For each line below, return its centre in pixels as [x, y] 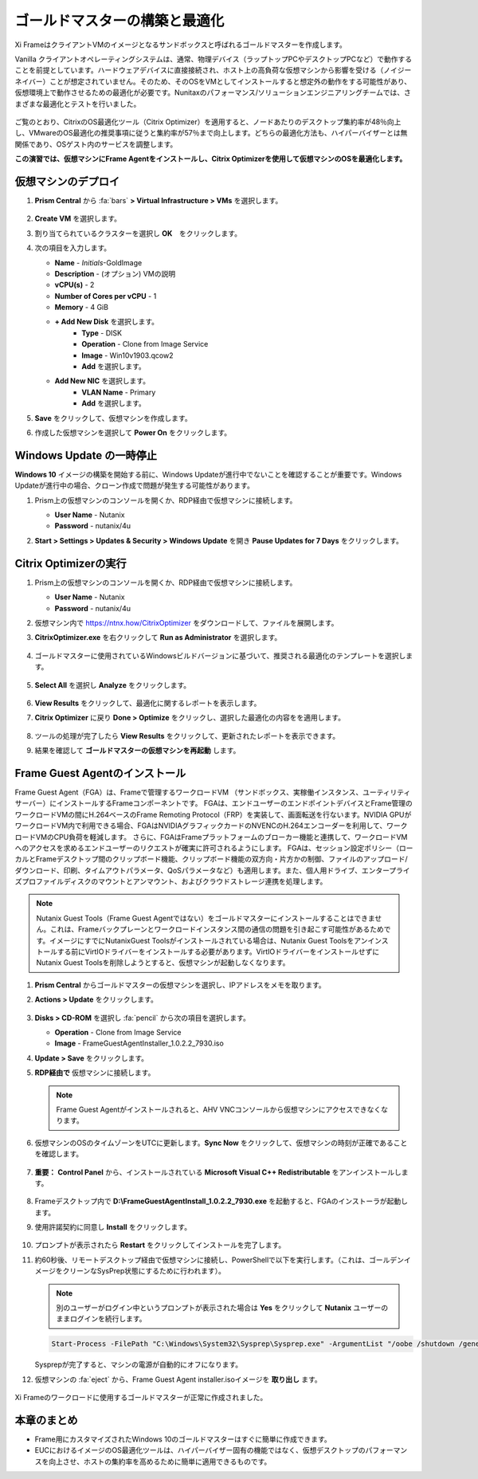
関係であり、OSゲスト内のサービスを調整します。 [96, 144]
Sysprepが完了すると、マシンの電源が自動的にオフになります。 [139, 1365]
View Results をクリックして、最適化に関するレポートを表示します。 [148, 703]
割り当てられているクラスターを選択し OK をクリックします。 [138, 233]
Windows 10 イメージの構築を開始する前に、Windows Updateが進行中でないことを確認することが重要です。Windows [208, 474]
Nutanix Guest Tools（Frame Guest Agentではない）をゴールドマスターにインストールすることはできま [206, 918]
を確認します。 [59, 1154]
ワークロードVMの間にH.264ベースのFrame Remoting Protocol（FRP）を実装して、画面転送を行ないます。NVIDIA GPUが [213, 814]
